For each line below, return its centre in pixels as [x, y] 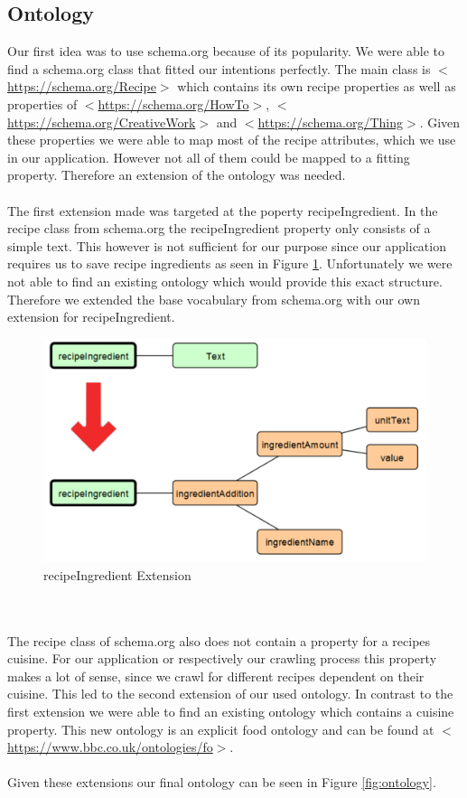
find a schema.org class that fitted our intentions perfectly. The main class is [219, 68]
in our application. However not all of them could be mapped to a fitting [209, 157]
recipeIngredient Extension [117, 574]
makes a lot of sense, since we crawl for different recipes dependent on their [216, 676]
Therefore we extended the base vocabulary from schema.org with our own [214, 299]
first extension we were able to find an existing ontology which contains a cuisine [231, 712]
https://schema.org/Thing [330, 122]
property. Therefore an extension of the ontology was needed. [177, 175]
